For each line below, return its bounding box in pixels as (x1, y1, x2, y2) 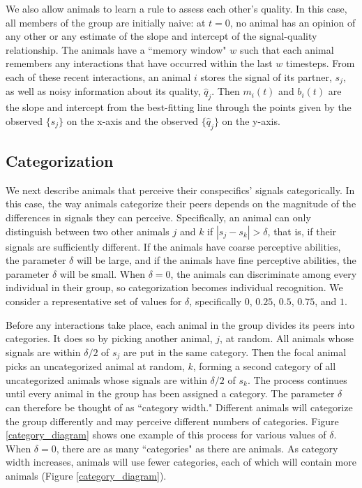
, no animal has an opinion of (229, 15, 356, 29)
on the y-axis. (222, 113, 280, 128)
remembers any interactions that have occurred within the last (6, 56, 273, 71)
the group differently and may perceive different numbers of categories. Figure (6, 413, 339, 428)
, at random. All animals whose (220, 331, 354, 346)
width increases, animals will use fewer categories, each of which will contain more (6, 454, 356, 469)
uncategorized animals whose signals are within (6, 372, 207, 387)
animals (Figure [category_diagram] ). (6, 468, 167, 482)
